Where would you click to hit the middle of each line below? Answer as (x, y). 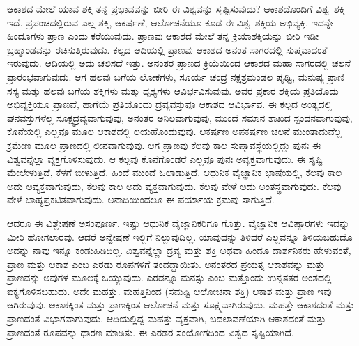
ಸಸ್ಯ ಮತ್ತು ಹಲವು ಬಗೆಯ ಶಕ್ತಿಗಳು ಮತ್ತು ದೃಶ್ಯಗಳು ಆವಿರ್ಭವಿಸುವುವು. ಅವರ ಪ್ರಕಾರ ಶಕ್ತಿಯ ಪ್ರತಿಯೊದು (173, 90)
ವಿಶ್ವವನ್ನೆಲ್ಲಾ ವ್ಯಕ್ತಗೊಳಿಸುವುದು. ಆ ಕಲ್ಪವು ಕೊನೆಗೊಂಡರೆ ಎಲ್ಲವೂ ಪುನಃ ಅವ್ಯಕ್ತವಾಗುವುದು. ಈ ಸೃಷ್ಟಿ (165, 158)
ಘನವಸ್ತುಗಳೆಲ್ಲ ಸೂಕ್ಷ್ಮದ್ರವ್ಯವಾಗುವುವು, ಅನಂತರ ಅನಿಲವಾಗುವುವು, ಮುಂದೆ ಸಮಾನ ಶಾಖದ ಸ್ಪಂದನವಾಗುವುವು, (180, 117)
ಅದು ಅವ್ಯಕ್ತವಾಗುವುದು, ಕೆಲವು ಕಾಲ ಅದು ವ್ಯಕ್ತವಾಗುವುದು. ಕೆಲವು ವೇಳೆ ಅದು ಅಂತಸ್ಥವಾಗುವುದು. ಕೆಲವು (174, 186)
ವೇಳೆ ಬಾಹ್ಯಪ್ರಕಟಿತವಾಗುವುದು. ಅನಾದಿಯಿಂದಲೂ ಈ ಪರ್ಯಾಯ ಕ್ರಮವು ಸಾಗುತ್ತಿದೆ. (141, 199)
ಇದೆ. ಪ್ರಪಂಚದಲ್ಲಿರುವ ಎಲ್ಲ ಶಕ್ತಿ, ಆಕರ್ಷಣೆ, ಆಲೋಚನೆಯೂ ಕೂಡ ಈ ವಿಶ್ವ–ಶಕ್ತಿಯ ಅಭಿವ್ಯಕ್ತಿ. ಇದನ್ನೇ (170, 22)
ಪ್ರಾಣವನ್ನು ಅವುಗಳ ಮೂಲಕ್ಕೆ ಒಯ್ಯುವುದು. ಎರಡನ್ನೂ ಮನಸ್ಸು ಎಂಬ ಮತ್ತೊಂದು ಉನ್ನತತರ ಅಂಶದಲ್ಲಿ (169, 277)
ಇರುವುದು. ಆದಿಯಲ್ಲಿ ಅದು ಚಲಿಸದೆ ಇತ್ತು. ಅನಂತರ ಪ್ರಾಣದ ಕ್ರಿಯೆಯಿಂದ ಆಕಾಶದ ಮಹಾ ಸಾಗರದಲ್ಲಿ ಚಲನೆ (179, 63)
